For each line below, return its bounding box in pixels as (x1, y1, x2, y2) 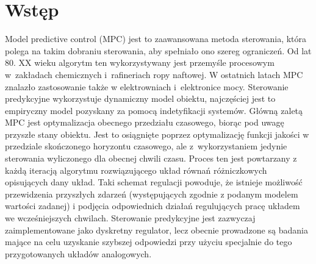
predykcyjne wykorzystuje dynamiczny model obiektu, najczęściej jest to (5, 92, 276, 105)
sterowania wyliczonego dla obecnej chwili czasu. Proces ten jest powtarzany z (5, 152, 297, 165)
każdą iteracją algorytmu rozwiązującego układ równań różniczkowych (5, 163, 267, 176)
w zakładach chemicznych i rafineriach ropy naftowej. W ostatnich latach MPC (5, 68, 303, 80)
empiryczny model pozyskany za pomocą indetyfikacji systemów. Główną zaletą (5, 104, 303, 116)
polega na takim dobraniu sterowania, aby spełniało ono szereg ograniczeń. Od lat (5, 44, 312, 57)
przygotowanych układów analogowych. (5, 247, 152, 260)
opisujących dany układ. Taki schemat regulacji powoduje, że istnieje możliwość (5, 176, 303, 188)
